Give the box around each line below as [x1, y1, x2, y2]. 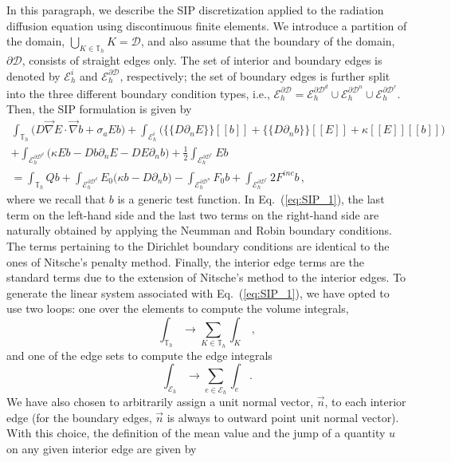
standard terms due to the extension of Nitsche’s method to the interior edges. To [6, 269, 406, 286]
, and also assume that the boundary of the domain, [140, 33, 395, 49]
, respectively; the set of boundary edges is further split [120, 67, 390, 84]
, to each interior [324, 393, 406, 409]
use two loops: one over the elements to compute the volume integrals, [6, 300, 349, 317]
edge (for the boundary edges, [6, 409, 152, 425]
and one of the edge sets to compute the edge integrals [6, 346, 273, 363]
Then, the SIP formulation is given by [6, 101, 192, 117]
